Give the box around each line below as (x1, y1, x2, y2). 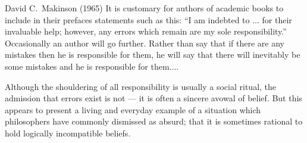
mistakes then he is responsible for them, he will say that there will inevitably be (5, 48, 300, 61)
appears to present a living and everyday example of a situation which (5, 103, 261, 116)
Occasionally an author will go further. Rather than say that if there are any (5, 36, 285, 49)
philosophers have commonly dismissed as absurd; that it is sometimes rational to (5, 115, 303, 128)
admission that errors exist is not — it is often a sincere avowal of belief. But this (5, 92, 302, 104)
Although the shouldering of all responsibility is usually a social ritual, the (5, 80, 277, 92)
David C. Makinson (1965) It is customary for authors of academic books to (5, 2, 284, 14)
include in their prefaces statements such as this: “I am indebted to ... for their (5, 13, 292, 26)
